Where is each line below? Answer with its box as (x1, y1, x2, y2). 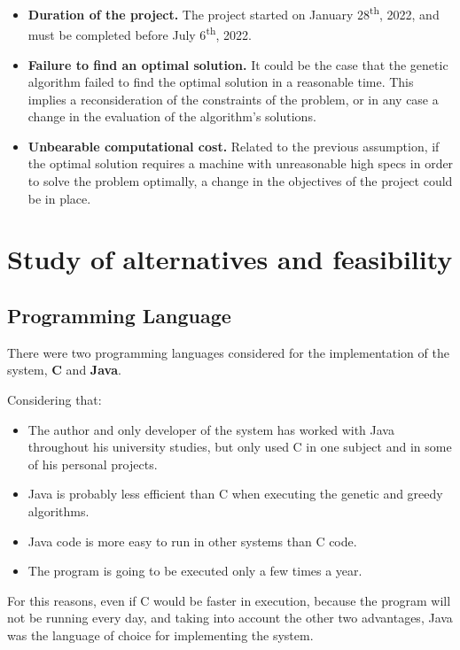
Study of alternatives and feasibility (7, 241, 453, 277)
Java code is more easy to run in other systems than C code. (27, 531, 357, 550)
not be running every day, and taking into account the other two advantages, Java (7, 608, 453, 627)
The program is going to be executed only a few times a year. (27, 561, 363, 580)
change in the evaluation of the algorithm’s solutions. (27, 107, 316, 126)
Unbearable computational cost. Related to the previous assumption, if (27, 136, 440, 155)
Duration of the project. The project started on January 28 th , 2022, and (27, 3, 440, 23)
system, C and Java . (7, 360, 121, 379)
